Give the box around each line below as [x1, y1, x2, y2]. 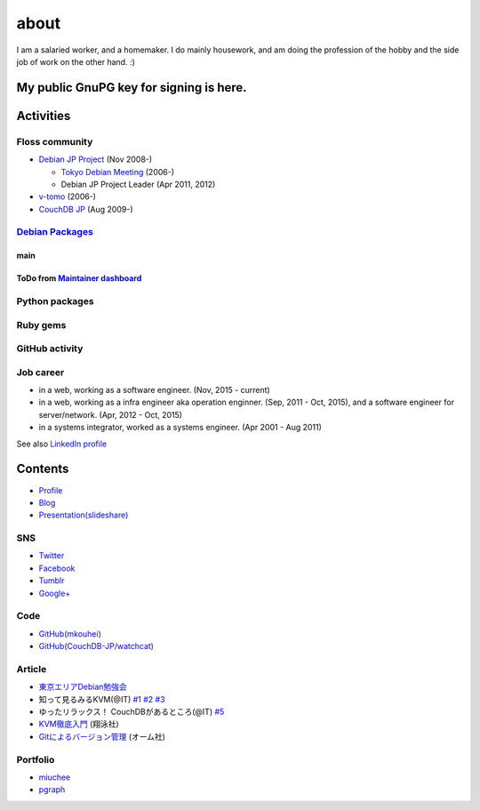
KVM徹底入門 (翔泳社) [38, 718, 119, 729]
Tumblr [38, 575, 65, 586]
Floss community [16, 135, 93, 148]
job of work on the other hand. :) [16, 56, 135, 67]
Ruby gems [16, 318, 67, 331]
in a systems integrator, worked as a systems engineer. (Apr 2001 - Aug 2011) [38, 422, 322, 433]
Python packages [16, 295, 94, 307]
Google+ [38, 588, 71, 598]
